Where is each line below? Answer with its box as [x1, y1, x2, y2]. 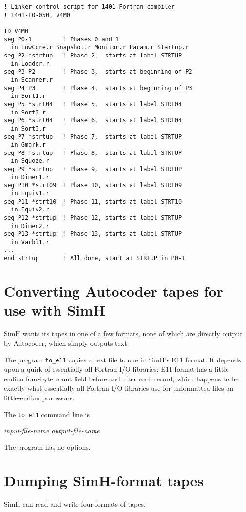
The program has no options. [4, 441, 91, 452]
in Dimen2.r [11, 222, 50, 229]
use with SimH [4, 300, 106, 320]
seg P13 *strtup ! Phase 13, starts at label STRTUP [4, 230, 182, 238]
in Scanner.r [11, 76, 53, 83]
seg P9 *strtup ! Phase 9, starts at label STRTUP [4, 166, 182, 173]
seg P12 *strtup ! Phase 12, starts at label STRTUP [4, 214, 182, 222]
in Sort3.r [11, 125, 46, 132]
